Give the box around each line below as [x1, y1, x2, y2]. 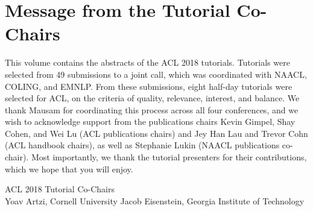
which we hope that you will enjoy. [5, 162, 133, 175]
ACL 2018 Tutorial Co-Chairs [5, 183, 115, 195]
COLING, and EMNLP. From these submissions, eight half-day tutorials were [5, 80, 292, 92]
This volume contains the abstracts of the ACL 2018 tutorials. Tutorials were [5, 56, 290, 69]
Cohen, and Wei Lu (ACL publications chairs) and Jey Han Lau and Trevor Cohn [5, 127, 308, 139]
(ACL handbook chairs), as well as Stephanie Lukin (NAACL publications [5, 139, 280, 151]
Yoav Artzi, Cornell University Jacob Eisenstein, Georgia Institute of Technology [5, 194, 305, 207]
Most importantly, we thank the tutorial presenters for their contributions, [31, 151, 307, 163]
